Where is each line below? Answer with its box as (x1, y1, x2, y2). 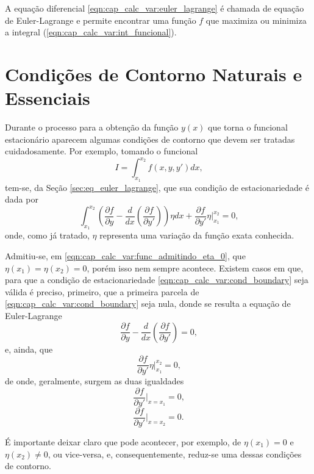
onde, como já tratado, (5, 229, 90, 242)
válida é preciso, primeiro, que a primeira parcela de (5, 285, 199, 298)
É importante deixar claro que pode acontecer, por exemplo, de (5, 436, 241, 448)
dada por (5, 193, 38, 206)
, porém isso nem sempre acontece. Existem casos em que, (87, 261, 304, 274)
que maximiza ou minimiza (205, 13, 307, 26)
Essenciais (5, 85, 90, 110)
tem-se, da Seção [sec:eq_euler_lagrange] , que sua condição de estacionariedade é (5, 181, 309, 193)
